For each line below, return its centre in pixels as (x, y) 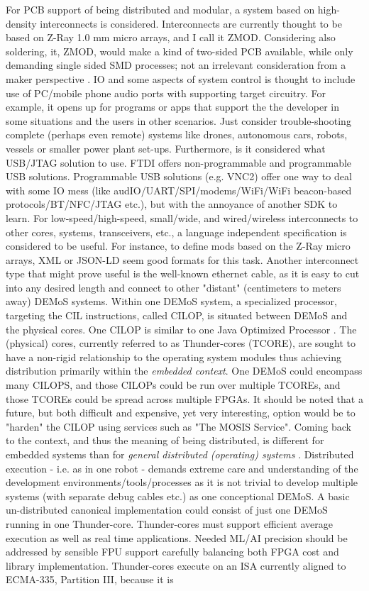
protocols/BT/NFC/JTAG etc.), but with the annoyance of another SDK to (172, 204)
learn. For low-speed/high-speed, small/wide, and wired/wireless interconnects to (182, 217)
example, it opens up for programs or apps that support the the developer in (172, 107)
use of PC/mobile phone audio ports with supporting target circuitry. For (166, 93)
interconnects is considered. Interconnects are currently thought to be (191, 23)
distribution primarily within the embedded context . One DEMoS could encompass (184, 371)
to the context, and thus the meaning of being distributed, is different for (165, 440)
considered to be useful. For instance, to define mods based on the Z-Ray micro (178, 246)
